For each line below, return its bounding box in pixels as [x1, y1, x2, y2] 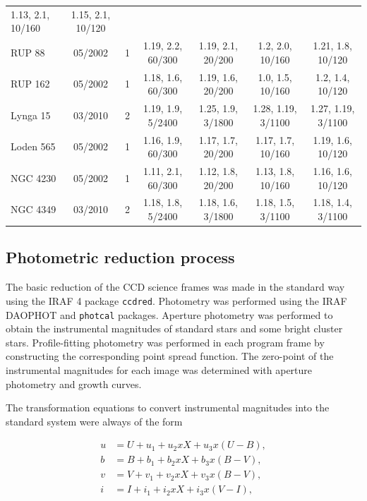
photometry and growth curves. [6, 376, 142, 391]
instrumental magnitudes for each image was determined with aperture [6, 362, 313, 377]
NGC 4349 [11, 202, 56, 217]
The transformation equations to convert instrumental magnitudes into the [6, 400, 330, 415]
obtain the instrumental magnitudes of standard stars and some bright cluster [6, 321, 343, 336]
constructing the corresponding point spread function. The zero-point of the [6, 349, 334, 363]
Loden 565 [11, 139, 56, 154]
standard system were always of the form [6, 414, 183, 428]
